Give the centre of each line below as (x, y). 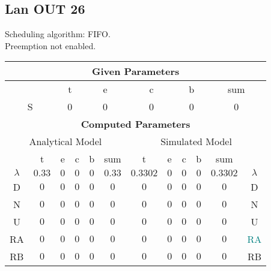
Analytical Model (65, 141)
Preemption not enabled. (50, 45)
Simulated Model (196, 141)
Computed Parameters (135, 124)
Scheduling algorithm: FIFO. (58, 34)
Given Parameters (136, 71)
